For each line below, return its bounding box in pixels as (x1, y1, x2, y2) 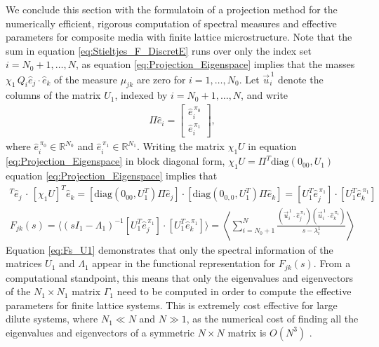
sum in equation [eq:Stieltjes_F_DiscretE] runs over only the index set (6, 43, 312, 57)
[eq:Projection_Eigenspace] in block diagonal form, (6, 154, 225, 168)
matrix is (227, 325, 267, 339)
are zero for (136, 72, 186, 86)
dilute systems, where (6, 311, 98, 326)
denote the (278, 72, 324, 86)
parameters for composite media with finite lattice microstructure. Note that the (6, 29, 352, 44)
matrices (6, 256, 42, 271)
